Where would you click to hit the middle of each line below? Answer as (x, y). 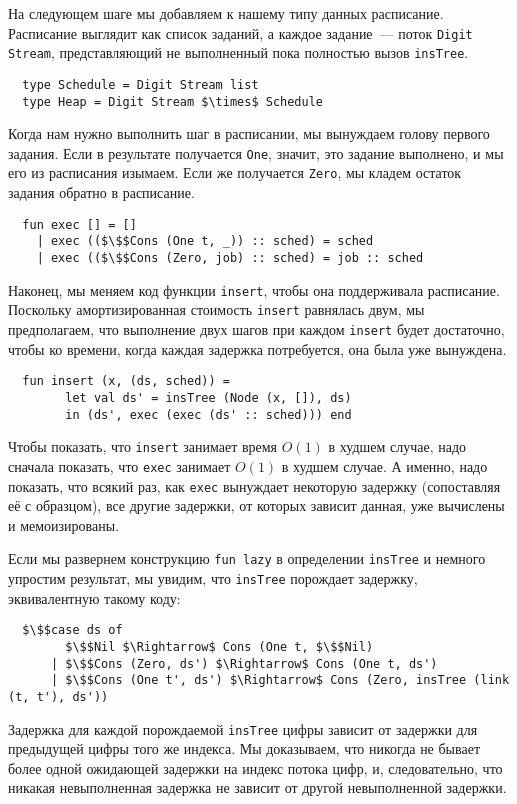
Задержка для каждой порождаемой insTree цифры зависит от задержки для (243, 728)
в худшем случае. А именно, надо (384, 465)
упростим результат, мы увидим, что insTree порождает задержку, (213, 578)
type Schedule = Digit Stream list (140, 84)
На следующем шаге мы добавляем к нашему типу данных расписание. (226, 13)
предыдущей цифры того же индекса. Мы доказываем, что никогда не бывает (244, 748)
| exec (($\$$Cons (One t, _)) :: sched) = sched (205, 241)
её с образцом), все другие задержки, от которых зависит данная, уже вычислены (256, 505)
